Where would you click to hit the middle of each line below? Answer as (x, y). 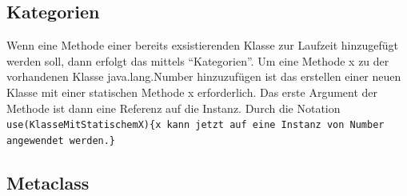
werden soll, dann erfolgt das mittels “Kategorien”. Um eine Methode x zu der (198, 60)
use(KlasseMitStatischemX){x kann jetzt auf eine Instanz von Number (196, 125)
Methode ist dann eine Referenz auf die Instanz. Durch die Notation (174, 108)
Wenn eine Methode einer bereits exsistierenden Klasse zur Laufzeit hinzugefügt (202, 45)
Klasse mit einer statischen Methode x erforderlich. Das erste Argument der (192, 92)
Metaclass (48, 182)
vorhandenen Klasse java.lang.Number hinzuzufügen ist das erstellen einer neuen (204, 76)
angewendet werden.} (61, 140)
